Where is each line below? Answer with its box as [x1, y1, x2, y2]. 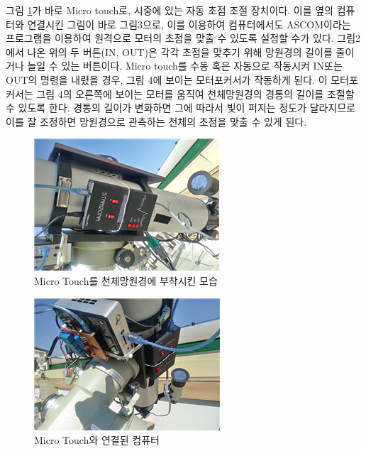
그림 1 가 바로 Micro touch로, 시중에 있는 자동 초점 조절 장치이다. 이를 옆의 [6, 3, 333, 17]
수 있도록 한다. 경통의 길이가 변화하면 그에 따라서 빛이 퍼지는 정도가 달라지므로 [6, 100, 356, 115]
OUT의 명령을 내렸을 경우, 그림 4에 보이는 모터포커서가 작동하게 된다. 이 [6, 72, 328, 87]
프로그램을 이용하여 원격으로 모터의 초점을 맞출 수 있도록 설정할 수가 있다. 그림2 [6, 31, 361, 45]
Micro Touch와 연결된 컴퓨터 [34, 433, 160, 447]
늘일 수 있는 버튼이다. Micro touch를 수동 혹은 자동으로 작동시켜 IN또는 [27, 58, 343, 73]
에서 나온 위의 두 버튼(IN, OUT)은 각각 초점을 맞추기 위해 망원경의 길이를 [6, 44, 333, 59]
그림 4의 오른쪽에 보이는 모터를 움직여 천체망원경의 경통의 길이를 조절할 [36, 86, 355, 101]
